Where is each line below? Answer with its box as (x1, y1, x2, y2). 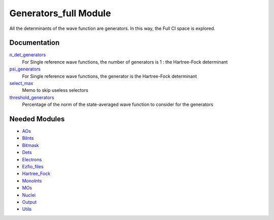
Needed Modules (9, 115, 65, 123)
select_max (9, 80, 33, 86)
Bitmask (22, 142, 39, 148)
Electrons (22, 156, 42, 162)
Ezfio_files (22, 164, 44, 170)
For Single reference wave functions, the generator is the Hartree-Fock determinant (22, 73, 197, 79)
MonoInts (22, 177, 42, 184)
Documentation (9, 39, 60, 47)
